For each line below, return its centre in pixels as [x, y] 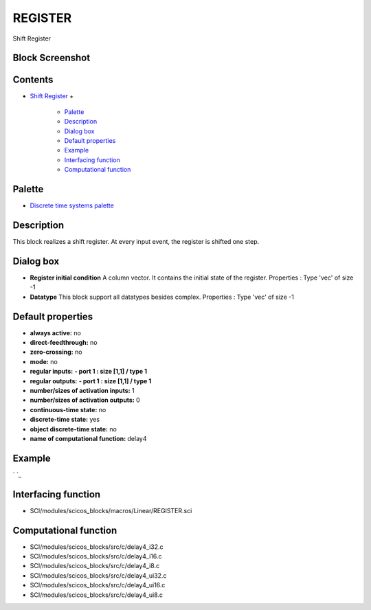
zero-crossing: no [56, 352]
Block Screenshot [52, 58]
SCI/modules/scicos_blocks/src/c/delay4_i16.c [96, 556]
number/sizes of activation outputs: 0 [85, 400]
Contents [33, 80]
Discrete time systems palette [72, 205]
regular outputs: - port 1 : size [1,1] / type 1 [91, 381]
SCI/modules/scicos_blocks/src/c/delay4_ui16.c [98, 585]
